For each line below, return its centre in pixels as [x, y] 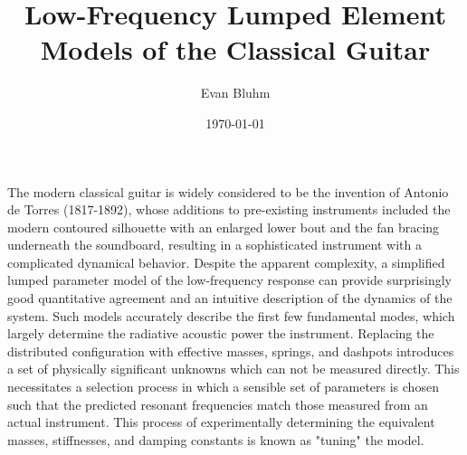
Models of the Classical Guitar [235, 49]
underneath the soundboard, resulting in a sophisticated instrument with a [214, 245]
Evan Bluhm [235, 93]
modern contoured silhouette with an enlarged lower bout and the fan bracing [224, 227]
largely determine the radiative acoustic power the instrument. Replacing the [221, 333]
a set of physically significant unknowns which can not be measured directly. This [233, 369]
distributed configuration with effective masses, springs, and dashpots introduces [231, 351]
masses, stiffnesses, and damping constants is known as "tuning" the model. [216, 439]
